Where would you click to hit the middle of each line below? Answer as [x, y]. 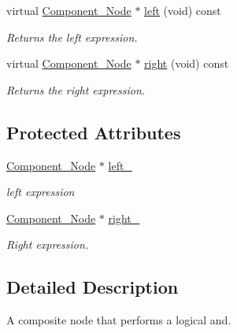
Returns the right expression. [76, 89]
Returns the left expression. [72, 37]
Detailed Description [93, 287]
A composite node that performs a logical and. [119, 320]
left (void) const [183, 10]
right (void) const [187, 63]
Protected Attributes [94, 132]
